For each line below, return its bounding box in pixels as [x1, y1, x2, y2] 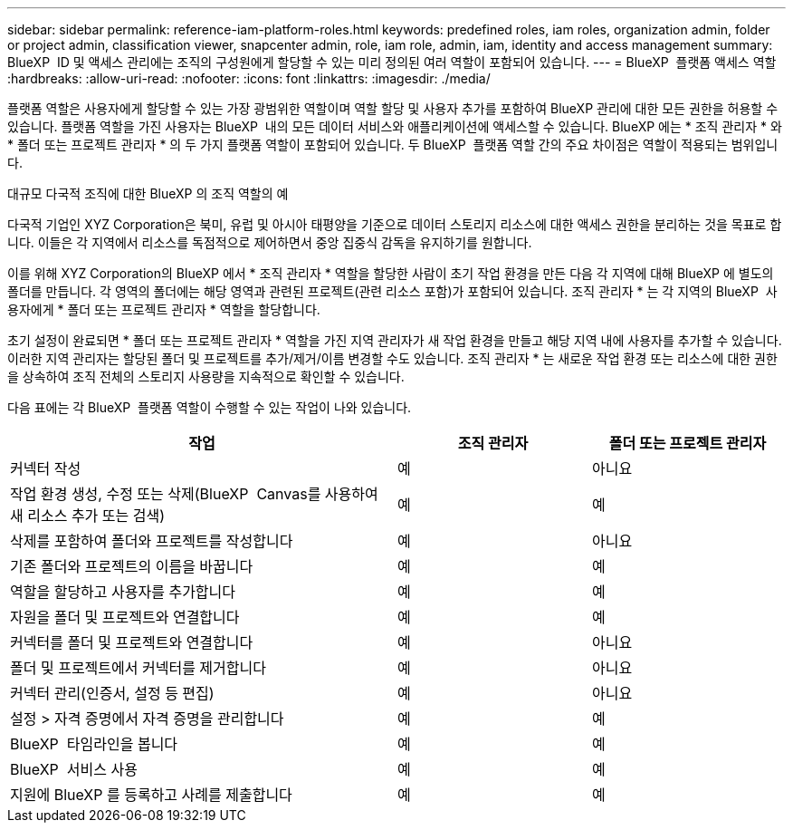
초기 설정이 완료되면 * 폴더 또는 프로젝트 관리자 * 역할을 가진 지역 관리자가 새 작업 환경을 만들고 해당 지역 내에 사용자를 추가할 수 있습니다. [7, 333, 782, 348]
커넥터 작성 [10, 459, 81, 478]
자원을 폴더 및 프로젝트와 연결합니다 [10, 608, 240, 626]
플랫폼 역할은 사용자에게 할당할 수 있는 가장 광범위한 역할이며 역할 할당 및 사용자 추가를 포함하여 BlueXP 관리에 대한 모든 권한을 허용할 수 [7, 101, 779, 116]
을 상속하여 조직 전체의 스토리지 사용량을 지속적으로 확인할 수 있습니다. [7, 369, 405, 384]
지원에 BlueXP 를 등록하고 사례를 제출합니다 [10, 786, 292, 804]
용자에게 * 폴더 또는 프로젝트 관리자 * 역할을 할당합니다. [7, 302, 320, 317]
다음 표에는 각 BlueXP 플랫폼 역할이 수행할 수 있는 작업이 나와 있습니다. [7, 400, 412, 415]
